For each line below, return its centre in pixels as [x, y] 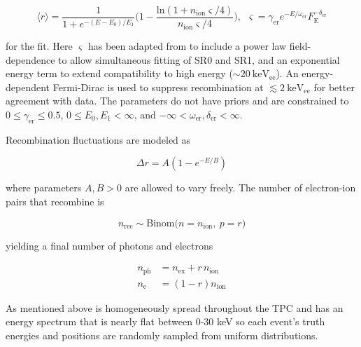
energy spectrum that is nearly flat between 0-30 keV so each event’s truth [165, 321]
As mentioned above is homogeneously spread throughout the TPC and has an [175, 307]
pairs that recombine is [55, 202]
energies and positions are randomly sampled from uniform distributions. [162, 335]
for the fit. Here [39, 46]
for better [334, 87]
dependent [28, 87]
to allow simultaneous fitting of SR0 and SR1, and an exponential [199, 59]
